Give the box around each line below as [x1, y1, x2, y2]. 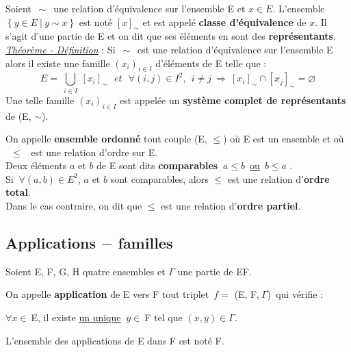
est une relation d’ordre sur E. [31, 144, 158, 159]
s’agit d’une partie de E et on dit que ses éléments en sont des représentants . [5, 29, 336, 43]
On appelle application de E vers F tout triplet [5, 287, 209, 301]
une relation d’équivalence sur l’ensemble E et [53, 1, 246, 15]
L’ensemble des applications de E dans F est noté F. [5, 333, 224, 347]
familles [118, 232, 173, 253]
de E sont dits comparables [96, 158, 218, 173]
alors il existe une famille [5, 55, 110, 70]
